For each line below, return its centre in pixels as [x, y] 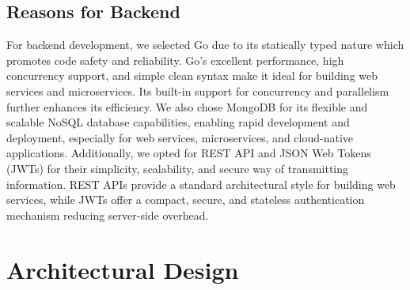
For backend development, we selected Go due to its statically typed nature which [205, 45]
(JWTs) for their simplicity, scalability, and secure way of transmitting [178, 168]
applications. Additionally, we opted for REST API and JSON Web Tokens [189, 153]
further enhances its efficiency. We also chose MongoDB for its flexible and [187, 106]
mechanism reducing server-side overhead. [108, 215]
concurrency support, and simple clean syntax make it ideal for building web [192, 75]
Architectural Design [123, 269]
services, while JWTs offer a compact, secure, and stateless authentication [186, 200]
